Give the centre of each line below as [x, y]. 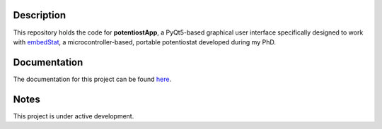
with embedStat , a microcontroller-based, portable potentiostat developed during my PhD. [144, 42]
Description [40, 15]
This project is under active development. [74, 116]
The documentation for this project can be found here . [92, 79]
